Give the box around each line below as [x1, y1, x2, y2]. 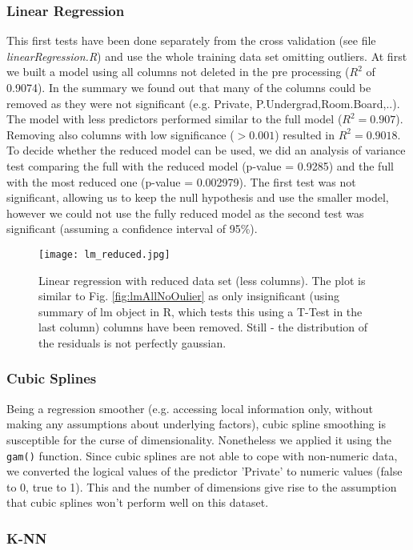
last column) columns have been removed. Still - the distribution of [38, 319, 367, 335]
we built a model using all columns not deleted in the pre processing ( [6, 63, 350, 80]
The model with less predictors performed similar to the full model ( [6, 110, 343, 127]
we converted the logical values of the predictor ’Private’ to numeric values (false [6, 463, 403, 480]
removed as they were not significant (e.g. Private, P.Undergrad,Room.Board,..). [6, 94, 400, 111]
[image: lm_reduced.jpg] [38, 248, 170, 260]
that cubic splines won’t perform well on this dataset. [6, 494, 269, 511]
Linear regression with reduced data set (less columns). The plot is [38, 271, 366, 288]
